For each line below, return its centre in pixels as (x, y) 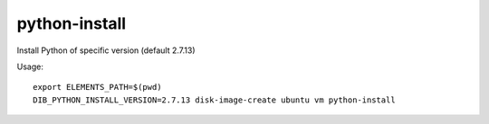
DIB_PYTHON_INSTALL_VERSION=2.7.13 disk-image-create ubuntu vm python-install (214, 100)
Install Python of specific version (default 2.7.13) (106, 50)
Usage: (30, 66)
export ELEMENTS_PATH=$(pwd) (97, 87)
